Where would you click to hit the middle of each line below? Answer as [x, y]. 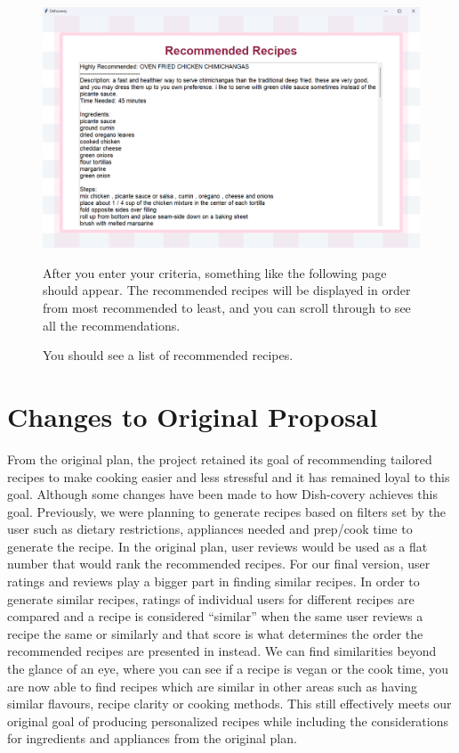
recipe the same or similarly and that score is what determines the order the [215, 633]
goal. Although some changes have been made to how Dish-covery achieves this [222, 494]
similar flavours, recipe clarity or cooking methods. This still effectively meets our [229, 704]
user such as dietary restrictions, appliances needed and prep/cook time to [210, 529]
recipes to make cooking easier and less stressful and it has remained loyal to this [229, 476]
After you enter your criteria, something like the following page [215, 272]
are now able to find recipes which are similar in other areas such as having [213, 686]
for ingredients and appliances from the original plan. [152, 738]
